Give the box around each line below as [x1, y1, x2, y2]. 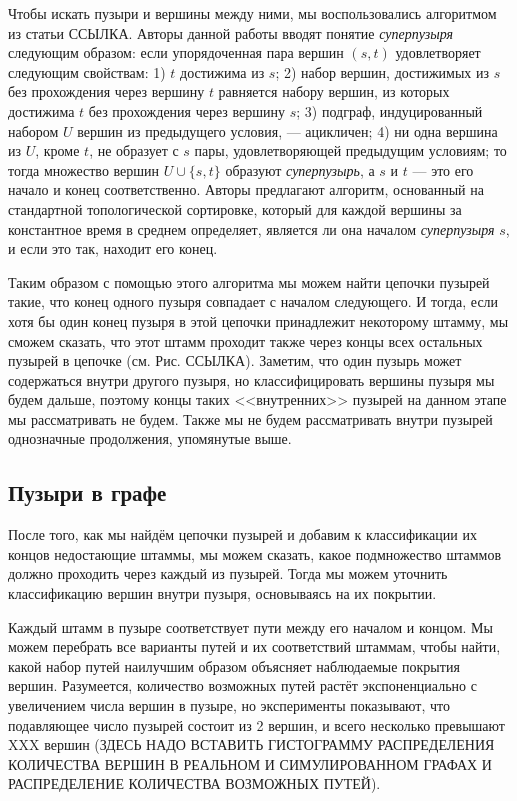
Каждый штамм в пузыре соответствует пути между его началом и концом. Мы [8, 616, 493, 637]
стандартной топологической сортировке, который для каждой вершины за [8, 198, 462, 219]
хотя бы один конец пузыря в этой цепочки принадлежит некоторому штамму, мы [8, 310, 509, 331]
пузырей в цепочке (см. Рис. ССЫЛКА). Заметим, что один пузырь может [8, 350, 462, 371]
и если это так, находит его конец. [8, 238, 218, 259]
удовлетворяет [395, 42, 481, 63]
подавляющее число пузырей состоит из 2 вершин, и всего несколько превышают [8, 714, 505, 735]
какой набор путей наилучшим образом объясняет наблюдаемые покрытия [8, 655, 460, 676]
